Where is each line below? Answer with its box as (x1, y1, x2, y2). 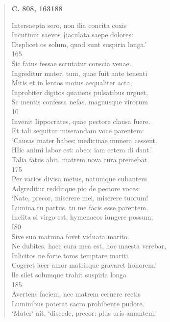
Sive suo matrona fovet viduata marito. (11, 231, 129, 241)
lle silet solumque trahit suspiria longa (11, 270, 126, 280)
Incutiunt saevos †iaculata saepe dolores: (11, 29, 133, 40)
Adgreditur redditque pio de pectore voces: (11, 183, 140, 193)
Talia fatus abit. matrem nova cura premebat (11, 154, 147, 164)
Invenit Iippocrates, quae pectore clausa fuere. (11, 116, 150, 126)
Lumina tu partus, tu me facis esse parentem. (11, 202, 148, 212)
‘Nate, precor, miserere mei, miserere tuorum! (11, 193, 148, 203)
